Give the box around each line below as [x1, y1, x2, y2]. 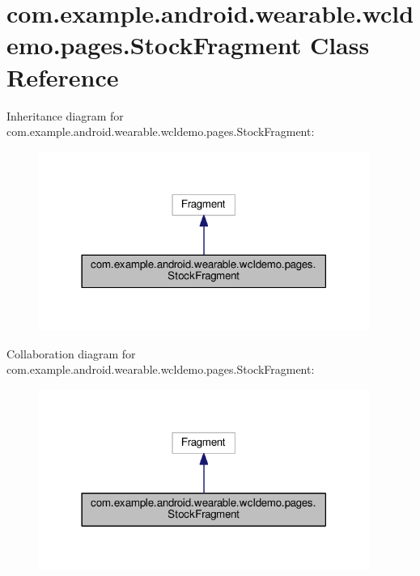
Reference [6, 60, 119, 93]
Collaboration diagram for [6, 345, 136, 362]
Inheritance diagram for [6, 107, 124, 124]
